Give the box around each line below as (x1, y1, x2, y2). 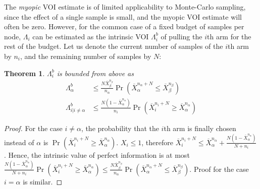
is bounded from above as (57, 68, 134, 78)
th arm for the (206, 31, 251, 41)
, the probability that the (81, 123, 159, 133)
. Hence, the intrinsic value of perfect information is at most (4, 149, 190, 160)
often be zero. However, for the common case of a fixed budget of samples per (4, 21, 244, 32)
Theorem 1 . (4, 68, 45, 78)
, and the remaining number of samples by (20, 50, 151, 61)
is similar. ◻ (23, 176, 63, 186)
